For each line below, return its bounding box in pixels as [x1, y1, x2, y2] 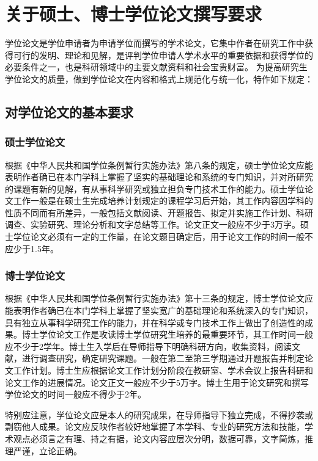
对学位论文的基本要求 [5, 102, 133, 121]
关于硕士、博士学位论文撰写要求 [5, 1, 262, 26]
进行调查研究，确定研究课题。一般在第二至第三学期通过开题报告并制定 [21, 352, 305, 365]
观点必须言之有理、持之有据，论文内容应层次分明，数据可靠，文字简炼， [13, 432, 305, 445]
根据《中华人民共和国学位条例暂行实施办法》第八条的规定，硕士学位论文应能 [5, 158, 313, 171]
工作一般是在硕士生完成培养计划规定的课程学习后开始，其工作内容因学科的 [13, 194, 313, 207]
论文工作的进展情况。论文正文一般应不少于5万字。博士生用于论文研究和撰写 [5, 376, 309, 388]
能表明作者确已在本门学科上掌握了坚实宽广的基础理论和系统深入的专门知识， [5, 304, 313, 317]
